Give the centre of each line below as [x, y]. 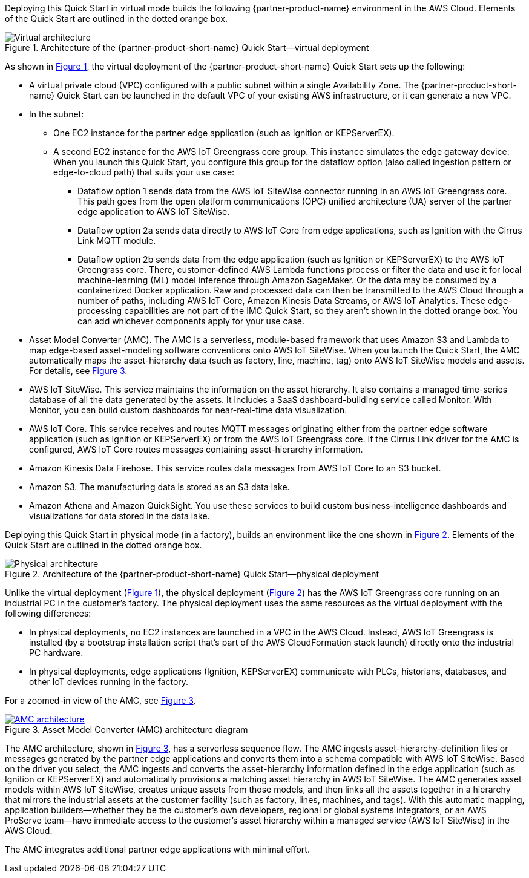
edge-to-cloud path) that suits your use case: [144, 172]
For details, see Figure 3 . [78, 371]
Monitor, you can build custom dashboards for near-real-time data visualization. [188, 410]
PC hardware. [56, 653]
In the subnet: [57, 114]
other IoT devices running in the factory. [109, 682]
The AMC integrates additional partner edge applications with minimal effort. [157, 849]
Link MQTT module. [117, 241]
